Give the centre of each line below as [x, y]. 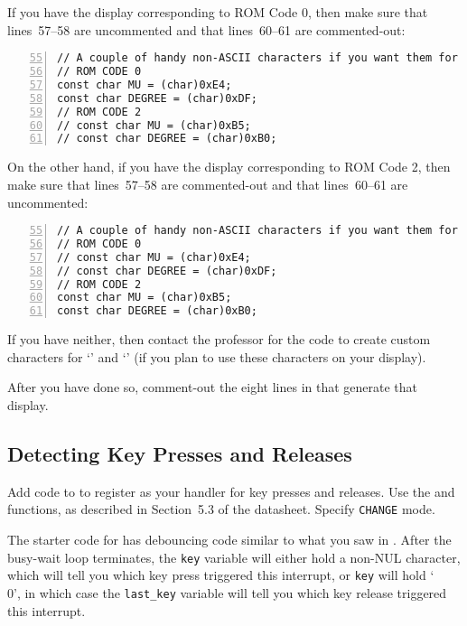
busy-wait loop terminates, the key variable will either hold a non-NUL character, [234, 557]
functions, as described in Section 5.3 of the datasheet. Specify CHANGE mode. [221, 509]
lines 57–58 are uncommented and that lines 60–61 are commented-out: [206, 29]
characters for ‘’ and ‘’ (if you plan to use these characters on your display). [217, 356]
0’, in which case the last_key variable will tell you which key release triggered [227, 592]
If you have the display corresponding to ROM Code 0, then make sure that [218, 12]
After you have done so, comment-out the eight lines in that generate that [213, 387]
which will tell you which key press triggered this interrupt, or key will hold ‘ [221, 575]
